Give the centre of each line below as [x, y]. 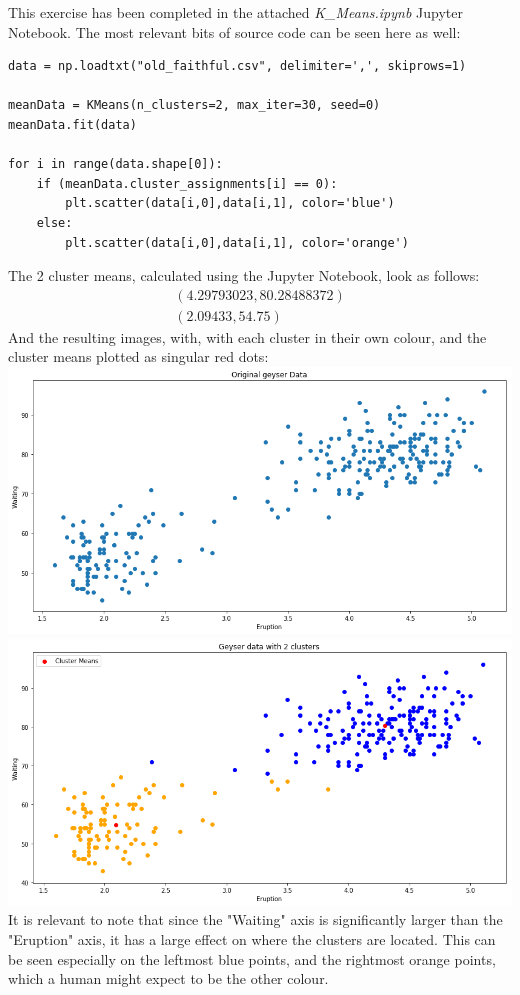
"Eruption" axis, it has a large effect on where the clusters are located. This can [252, 939]
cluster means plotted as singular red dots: [138, 356]
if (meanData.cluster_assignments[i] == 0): [187, 183]
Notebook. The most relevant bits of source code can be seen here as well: [234, 31]
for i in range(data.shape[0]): [115, 164]
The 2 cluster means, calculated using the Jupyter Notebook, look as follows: [244, 275]
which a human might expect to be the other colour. [168, 978]
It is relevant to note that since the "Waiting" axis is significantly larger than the [255, 919]
